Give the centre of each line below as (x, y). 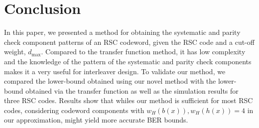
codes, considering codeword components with (74, 110)
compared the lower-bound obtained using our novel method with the (110, 81)
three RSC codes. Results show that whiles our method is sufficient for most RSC (129, 100)
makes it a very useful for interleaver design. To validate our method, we (115, 71)
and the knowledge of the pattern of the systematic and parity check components (128, 61)
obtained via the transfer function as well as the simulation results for (132, 90)
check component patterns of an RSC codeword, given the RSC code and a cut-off (129, 42)
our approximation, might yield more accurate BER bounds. (96, 120)
